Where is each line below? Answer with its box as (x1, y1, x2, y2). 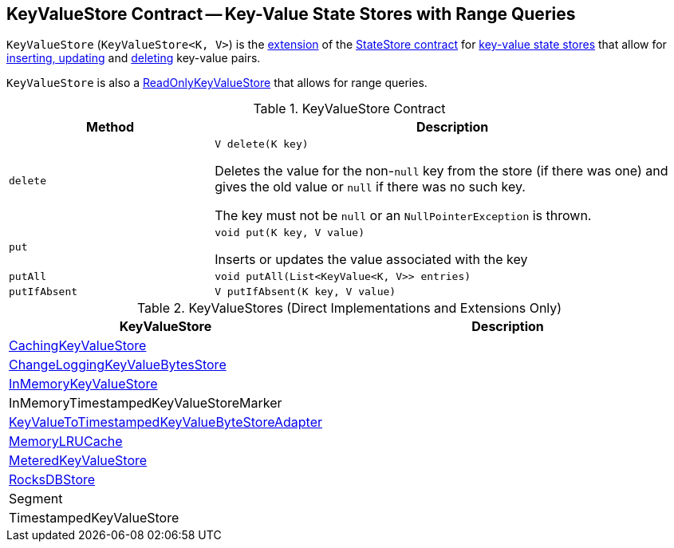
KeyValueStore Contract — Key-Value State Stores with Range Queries (6, 4, 576, 24)
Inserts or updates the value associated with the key (215, 251, 528, 268)
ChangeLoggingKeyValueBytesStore (9, 357, 227, 373)
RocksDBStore (9, 471, 96, 488)
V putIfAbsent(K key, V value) (215, 286, 396, 298)
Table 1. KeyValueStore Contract (253, 101, 446, 117)
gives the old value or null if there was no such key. (215, 179, 526, 195)
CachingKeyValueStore (9, 337, 147, 354)
